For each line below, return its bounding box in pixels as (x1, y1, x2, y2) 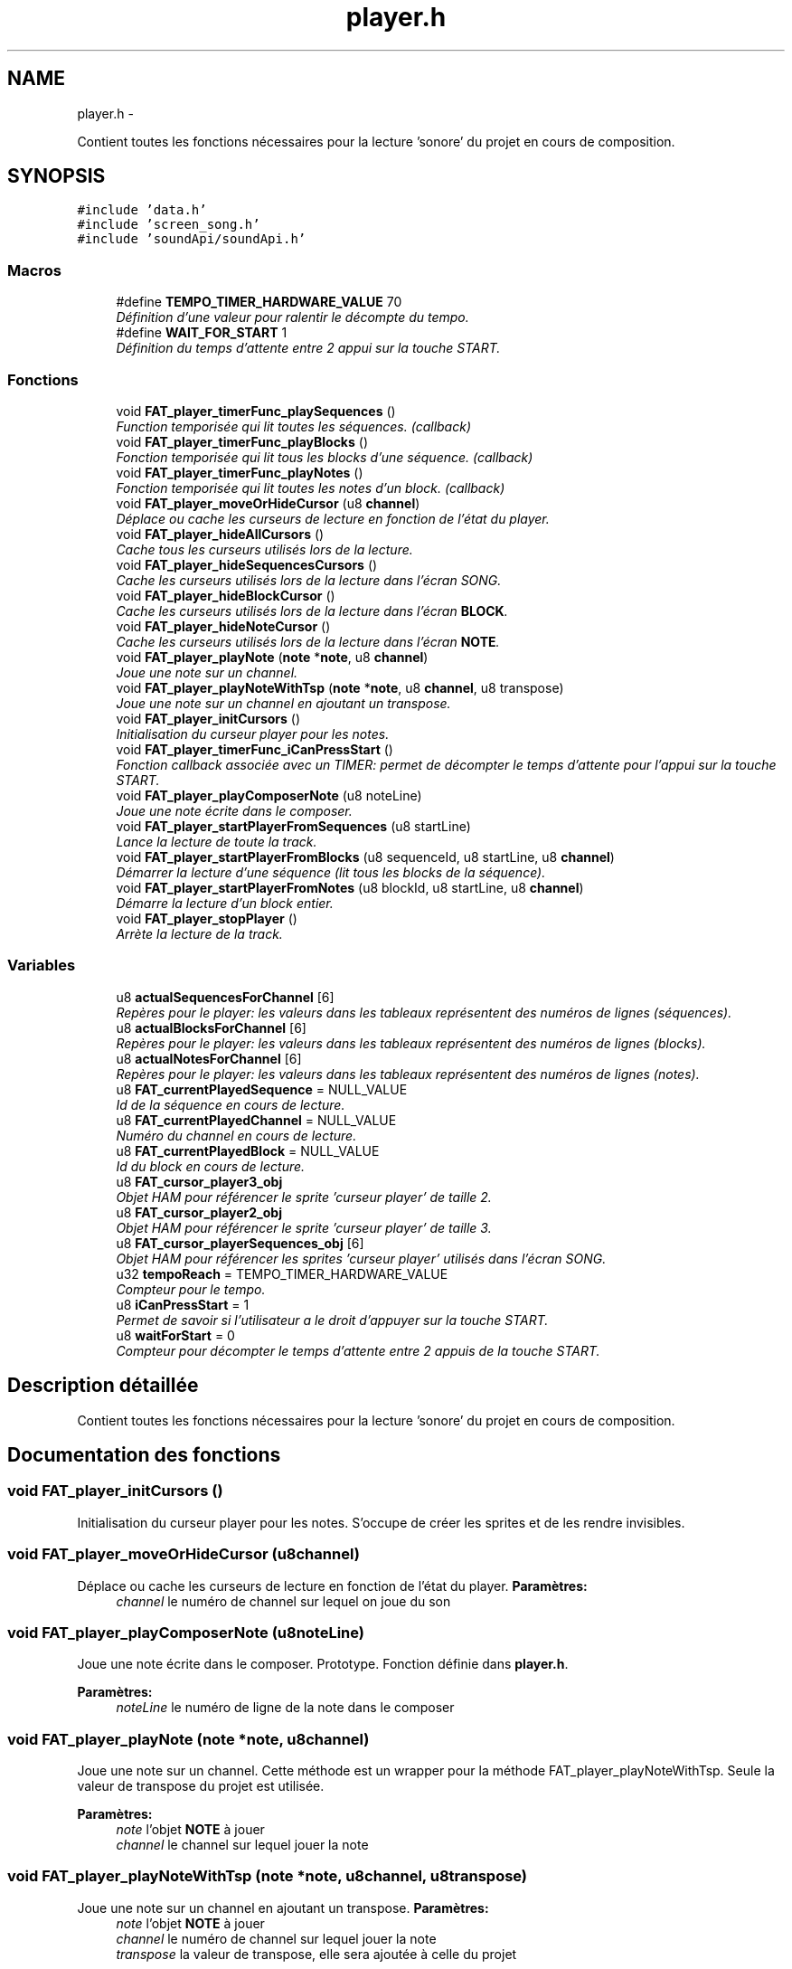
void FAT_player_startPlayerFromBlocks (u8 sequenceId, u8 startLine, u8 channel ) (116, 848, 615, 865)
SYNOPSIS (7, 165, 106, 188)
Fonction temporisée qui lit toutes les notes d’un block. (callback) (116, 479, 505, 496)
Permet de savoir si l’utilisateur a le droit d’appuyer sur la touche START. (116, 1311, 549, 1328)
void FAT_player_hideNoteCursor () (116, 618, 331, 634)
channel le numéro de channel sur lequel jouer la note (116, 1930, 437, 1946)
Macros (7, 260, 61, 279)
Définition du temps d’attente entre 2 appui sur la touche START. (116, 340, 501, 356)
